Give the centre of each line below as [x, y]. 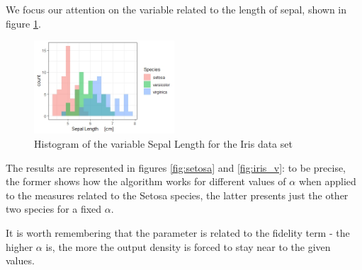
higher [19, 246]
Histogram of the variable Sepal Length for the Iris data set [163, 144]
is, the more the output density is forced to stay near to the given [188, 246]
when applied [327, 181]
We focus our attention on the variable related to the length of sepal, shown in [176, 9]
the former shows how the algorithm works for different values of [146, 181]
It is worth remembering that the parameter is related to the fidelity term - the [178, 233]
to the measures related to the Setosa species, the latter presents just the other [177, 195]
